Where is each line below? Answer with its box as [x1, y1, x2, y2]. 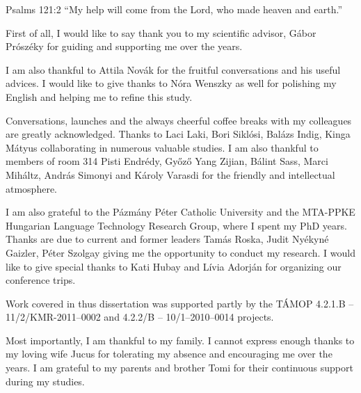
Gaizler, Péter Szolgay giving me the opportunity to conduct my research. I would [6, 245, 356, 259]
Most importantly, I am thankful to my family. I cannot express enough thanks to [6, 332, 355, 347]
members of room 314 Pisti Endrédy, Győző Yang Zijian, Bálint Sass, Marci [6, 154, 328, 168]
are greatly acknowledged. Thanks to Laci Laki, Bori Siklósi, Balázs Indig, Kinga [6, 127, 351, 141]
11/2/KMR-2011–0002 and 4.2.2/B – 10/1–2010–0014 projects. [6, 310, 274, 324]
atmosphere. [6, 181, 58, 195]
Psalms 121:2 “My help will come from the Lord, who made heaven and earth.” [6, 2, 343, 16]
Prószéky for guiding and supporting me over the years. [6, 39, 243, 54]
